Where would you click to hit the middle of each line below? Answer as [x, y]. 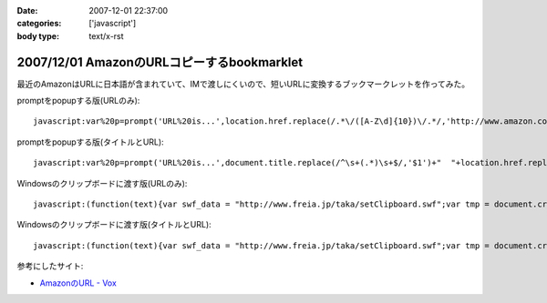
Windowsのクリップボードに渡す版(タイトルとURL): [114, 225]
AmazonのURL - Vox [78, 283]
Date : [27, 10]
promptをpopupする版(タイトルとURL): [90, 142]
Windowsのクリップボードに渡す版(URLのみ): [102, 183]
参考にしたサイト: [50, 266]
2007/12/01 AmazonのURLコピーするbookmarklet [160, 62]
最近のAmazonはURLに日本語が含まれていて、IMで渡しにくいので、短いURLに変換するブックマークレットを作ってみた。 [243, 84]
